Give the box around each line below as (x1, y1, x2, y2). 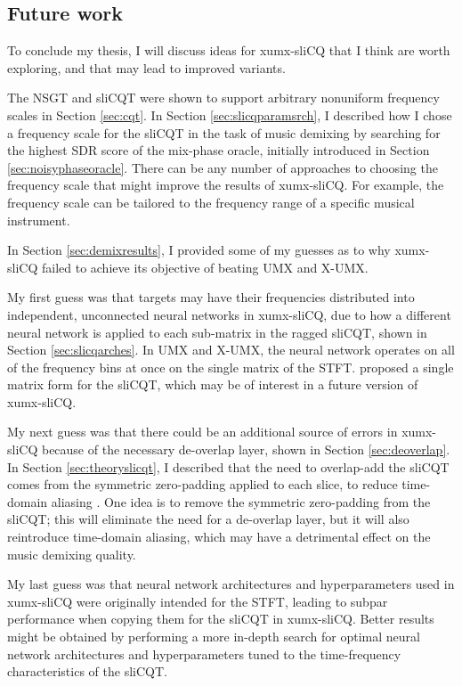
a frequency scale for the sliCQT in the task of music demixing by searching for (7, 123, 441, 142)
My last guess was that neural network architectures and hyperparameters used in (7, 575, 455, 593)
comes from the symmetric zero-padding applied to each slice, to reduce (7, 475, 398, 494)
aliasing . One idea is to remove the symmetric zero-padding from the (51, 492, 431, 510)
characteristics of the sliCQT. (7, 662, 167, 681)
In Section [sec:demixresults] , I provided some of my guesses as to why (7, 241, 391, 259)
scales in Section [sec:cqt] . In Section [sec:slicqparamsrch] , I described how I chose (7, 105, 452, 124)
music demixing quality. (7, 544, 136, 563)
